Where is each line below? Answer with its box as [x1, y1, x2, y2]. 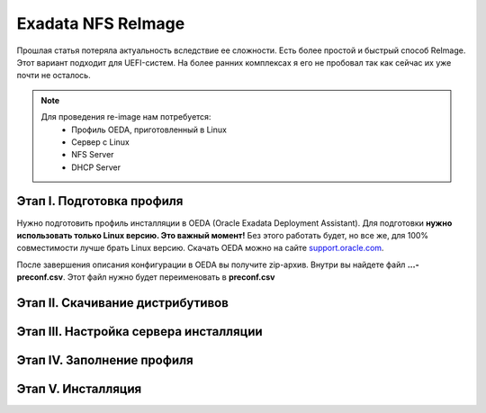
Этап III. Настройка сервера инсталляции [16, 324, 263, 339]
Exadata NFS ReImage [16, 13, 185, 33]
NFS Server [71, 149, 114, 160]
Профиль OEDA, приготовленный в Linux [71, 124, 227, 135]
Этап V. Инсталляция [16, 382, 142, 396]
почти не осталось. [16, 70, 91, 81]
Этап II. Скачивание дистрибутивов [16, 295, 229, 310]
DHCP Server [71, 162, 121, 173]
